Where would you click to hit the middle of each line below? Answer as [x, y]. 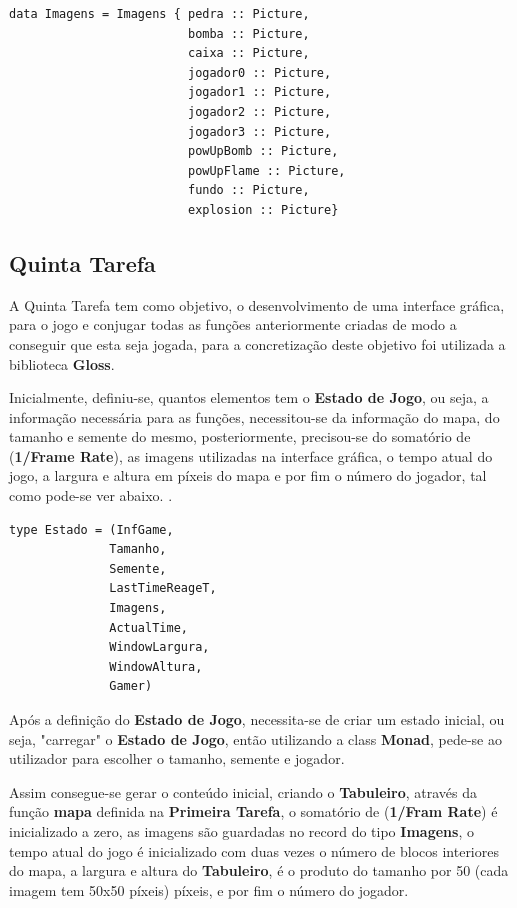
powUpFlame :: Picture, [266, 170]
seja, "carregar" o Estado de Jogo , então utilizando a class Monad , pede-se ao [255, 738]
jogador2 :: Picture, [259, 111]
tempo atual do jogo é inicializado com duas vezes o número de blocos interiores [254, 850]
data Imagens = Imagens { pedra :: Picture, [159, 14]
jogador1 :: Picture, [259, 92]
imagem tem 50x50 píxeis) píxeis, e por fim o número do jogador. [209, 889]
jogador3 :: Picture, [259, 131]
